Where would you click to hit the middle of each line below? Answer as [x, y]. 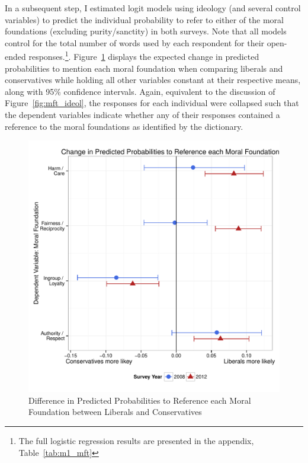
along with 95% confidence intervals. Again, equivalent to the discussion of [140, 91]
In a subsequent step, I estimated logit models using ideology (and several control [153, 8]
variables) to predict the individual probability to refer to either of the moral [144, 19]
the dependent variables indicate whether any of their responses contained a [142, 114]
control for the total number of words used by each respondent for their [135, 42]
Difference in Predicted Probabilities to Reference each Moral [140, 400]
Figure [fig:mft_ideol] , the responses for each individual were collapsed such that [152, 103]
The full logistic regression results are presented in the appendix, [136, 440]
